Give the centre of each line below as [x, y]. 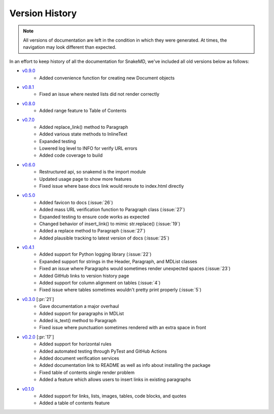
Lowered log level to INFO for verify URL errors [88, 148]
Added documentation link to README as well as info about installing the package [125, 365]
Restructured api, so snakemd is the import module [93, 172]
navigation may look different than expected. [70, 47]
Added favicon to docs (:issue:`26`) [76, 202]
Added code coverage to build [71, 155]
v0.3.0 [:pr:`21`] [38, 299]
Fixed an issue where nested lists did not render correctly [99, 94]
